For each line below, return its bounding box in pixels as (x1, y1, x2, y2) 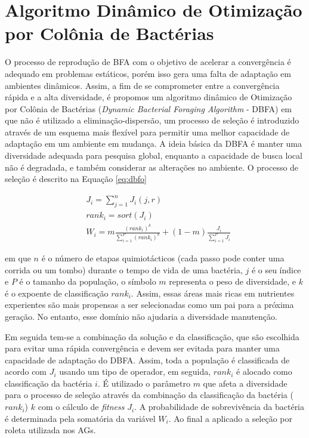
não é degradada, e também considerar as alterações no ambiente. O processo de (5, 161, 299, 173)
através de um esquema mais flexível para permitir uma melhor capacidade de (5, 125, 290, 138)
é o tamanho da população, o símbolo (19, 275, 156, 288)
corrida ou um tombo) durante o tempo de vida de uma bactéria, (5, 263, 243, 276)
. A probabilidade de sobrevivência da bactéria (134, 400, 305, 413)
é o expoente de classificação (5, 286, 109, 299)
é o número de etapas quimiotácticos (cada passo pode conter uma (41, 251, 285, 264)
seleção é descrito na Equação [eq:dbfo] (5, 172, 147, 185)
